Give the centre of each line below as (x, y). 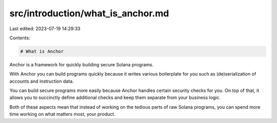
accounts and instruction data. (42, 81)
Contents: (20, 38)
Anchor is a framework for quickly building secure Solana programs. (82, 64)
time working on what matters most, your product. (62, 114)
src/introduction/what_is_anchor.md (89, 13)
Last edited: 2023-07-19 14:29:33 (45, 29)
